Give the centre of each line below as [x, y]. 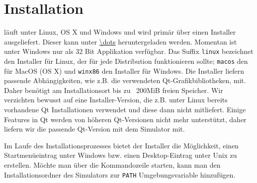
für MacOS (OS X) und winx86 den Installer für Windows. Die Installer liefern [124, 70]
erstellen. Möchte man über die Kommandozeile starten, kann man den [112, 165]
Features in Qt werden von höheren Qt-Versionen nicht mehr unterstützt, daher [125, 119]
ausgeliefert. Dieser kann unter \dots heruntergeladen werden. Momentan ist [121, 41]
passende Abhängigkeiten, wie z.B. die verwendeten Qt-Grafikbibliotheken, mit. [125, 80]
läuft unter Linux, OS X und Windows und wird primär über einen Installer [120, 32]
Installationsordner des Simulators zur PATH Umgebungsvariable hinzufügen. [120, 174]
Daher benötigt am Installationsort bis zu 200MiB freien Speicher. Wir [114, 90]
